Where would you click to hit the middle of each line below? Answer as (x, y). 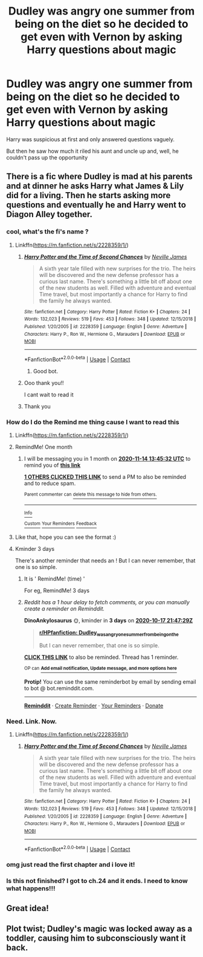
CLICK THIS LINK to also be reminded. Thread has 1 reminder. (101, 657)
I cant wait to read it (49, 395)
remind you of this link (52, 465)
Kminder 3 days (35, 549)
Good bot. (46, 371)
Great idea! (28, 908)
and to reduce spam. (50, 484)
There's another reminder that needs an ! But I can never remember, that (105, 560)
